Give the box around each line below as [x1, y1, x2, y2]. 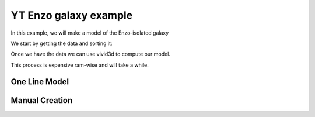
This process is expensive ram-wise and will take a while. [10, 61, 149, 68]
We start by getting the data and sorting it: [10, 40, 113, 47]
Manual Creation [10, 95, 73, 105]
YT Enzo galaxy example [10, 9, 133, 22]
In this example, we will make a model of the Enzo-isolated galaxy [10, 29, 169, 36]
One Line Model [10, 77, 69, 87]
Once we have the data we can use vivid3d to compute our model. [10, 50, 170, 58]
